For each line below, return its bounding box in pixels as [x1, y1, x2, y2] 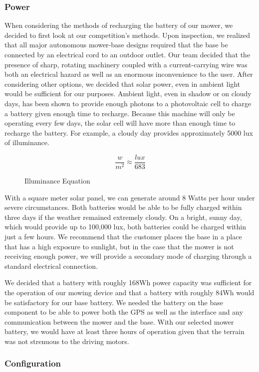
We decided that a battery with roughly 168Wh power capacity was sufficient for [4, 277, 252, 288]
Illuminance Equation [24, 176, 90, 186]
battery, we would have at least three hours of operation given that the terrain [4, 326, 245, 337]
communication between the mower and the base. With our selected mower [4, 316, 234, 327]
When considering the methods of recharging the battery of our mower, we [4, 20, 233, 30]
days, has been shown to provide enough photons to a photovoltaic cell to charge [4, 98, 252, 108]
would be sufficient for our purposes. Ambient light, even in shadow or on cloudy [4, 88, 252, 99]
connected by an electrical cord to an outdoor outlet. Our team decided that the [4, 49, 251, 59]
